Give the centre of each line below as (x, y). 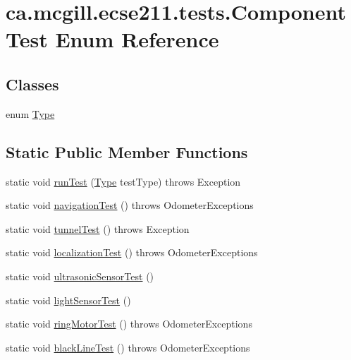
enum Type (30, 113)
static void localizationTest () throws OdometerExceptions (132, 252)
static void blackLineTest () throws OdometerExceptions (128, 347)
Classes (32, 84)
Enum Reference (137, 39)
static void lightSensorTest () (68, 300)
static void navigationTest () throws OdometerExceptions (130, 205)
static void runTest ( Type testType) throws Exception (123, 181)
